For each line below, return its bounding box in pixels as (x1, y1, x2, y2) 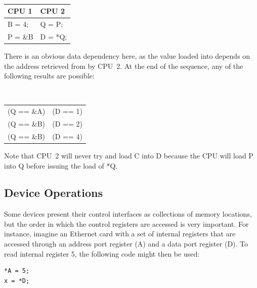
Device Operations (4, 185, 103, 200)
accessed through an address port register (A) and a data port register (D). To (4, 238, 248, 249)
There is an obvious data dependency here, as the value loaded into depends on (4, 50, 250, 61)
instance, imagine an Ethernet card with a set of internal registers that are (4, 228, 236, 239)
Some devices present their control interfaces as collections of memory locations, (4, 209, 252, 219)
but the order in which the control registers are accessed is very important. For (4, 218, 249, 229)
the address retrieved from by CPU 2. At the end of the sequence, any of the (4, 60, 243, 71)
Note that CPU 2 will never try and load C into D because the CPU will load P (4, 150, 253, 160)
